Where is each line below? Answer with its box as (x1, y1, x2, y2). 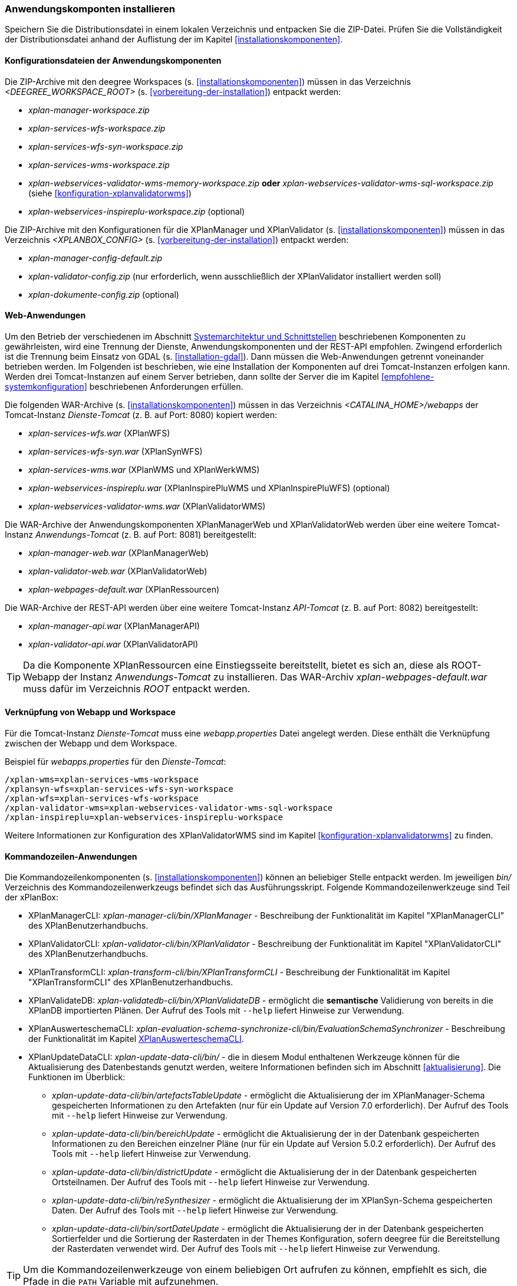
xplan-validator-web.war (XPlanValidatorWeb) (28, 565, 208, 576)
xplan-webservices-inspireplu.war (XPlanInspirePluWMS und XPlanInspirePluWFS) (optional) (28, 482, 390, 493)
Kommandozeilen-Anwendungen (5, 851, 137, 861)
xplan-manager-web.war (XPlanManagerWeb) (28, 547, 209, 558)
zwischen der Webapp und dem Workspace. (5, 738, 177, 749)
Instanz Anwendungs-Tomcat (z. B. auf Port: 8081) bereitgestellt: (5, 529, 257, 540)
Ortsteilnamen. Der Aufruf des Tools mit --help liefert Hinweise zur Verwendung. (52, 1177, 370, 1188)
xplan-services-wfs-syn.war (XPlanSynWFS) (28, 446, 203, 456)
